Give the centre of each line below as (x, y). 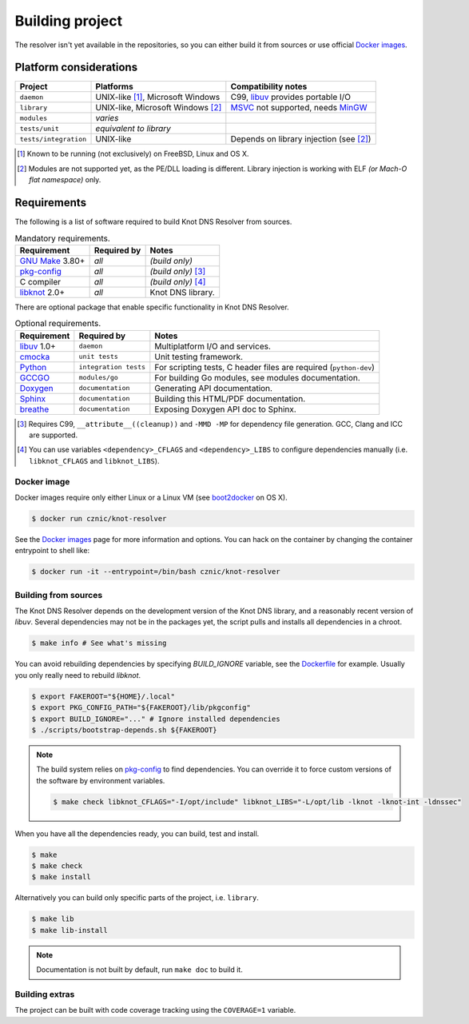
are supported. (54, 435)
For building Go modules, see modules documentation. (258, 377)
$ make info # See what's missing (99, 643)
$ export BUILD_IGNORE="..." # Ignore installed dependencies (156, 719)
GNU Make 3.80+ (52, 261)
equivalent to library (133, 129)
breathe (34, 409)
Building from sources (59, 595)
